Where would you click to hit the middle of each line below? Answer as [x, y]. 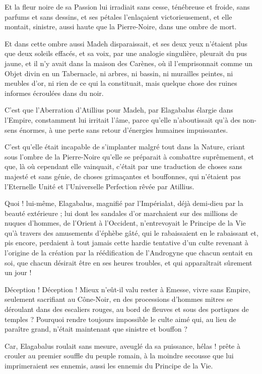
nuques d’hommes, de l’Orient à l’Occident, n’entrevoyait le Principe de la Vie [125, 223]
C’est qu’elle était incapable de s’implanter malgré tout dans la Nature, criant [125, 147]
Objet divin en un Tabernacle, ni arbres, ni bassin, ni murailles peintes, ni [119, 73]
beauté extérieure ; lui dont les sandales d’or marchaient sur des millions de [121, 213]
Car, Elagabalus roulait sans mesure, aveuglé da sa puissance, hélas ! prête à [122, 345]
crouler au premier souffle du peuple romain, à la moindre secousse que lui [119, 356]
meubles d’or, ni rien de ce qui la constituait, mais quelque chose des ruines [121, 83]
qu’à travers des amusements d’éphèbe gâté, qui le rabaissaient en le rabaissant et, [132, 232]
